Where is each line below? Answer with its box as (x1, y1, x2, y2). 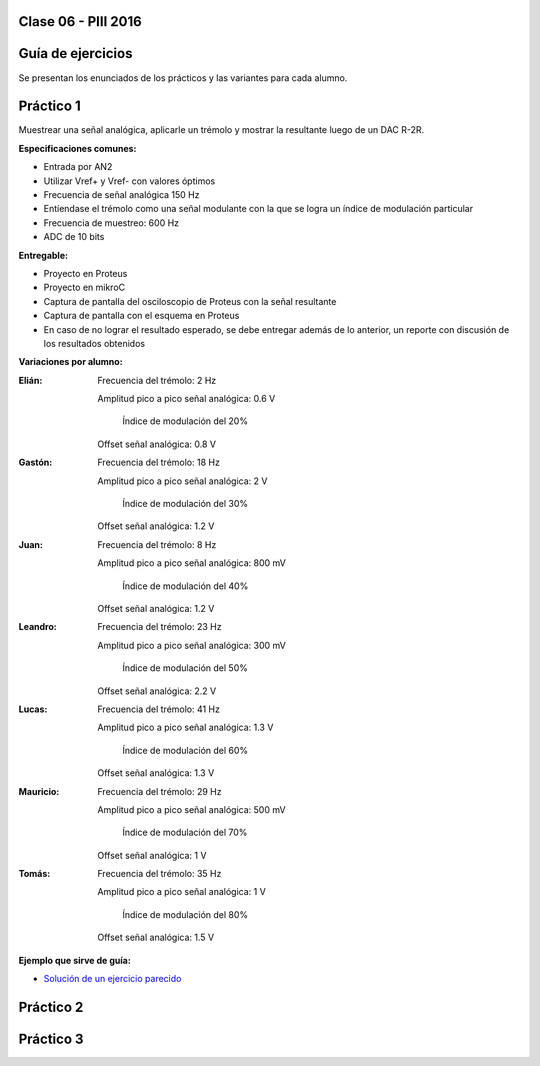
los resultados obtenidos (43, 337, 145, 349)
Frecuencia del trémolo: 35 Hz (97, 868, 222, 880)
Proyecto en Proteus (43, 267, 128, 279)
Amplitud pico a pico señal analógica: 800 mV (97, 557, 287, 569)
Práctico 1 (18, 98, 82, 115)
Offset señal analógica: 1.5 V (97, 931, 215, 944)
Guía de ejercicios (18, 45, 133, 62)
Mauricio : (18, 785, 60, 797)
